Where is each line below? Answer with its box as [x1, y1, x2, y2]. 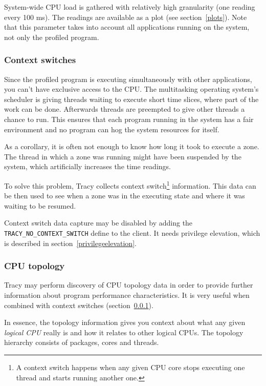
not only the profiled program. [4, 31, 99, 42]
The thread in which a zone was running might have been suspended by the [4, 151, 241, 161]
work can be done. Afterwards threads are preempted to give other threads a [4, 104, 245, 114]
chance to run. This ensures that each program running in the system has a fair [4, 113, 254, 124]
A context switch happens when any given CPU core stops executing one [16, 362, 245, 372]
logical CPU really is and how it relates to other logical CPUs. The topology [4, 327, 243, 337]
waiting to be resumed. [4, 200, 76, 211]
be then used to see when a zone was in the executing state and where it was [4, 190, 245, 201]
